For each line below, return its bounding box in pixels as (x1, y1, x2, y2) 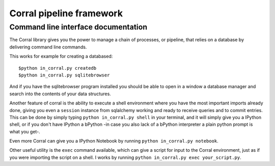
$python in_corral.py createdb (18, 65, 97, 71)
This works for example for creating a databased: (9, 53, 113, 60)
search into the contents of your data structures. (9, 91, 112, 97)
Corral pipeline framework (9, 8, 123, 19)
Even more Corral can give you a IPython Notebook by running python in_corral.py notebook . (9, 138, 218, 144)
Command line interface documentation (9, 22, 148, 32)
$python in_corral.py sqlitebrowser (18, 72, 110, 78)
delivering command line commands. (9, 44, 87, 50)
